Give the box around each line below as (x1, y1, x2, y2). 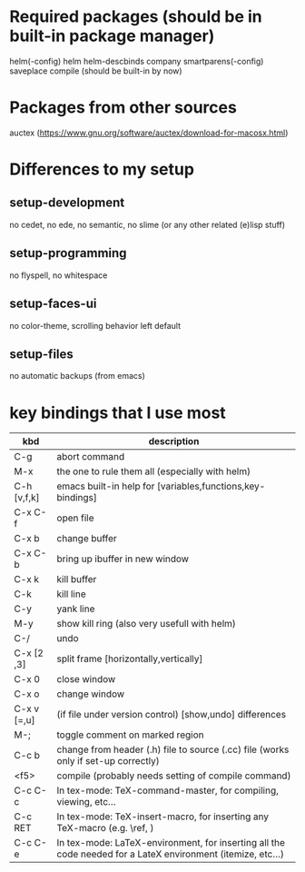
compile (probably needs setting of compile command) (56, 769, 291, 782)
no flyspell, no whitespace (9, 270, 108, 281)
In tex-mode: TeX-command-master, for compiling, (56, 784, 279, 797)
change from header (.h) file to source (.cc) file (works (56, 743, 290, 756)
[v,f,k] (14, 491, 40, 504)
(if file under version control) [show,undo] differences (56, 708, 287, 721)
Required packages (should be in (9, 6, 263, 27)
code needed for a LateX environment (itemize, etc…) (56, 847, 284, 860)
